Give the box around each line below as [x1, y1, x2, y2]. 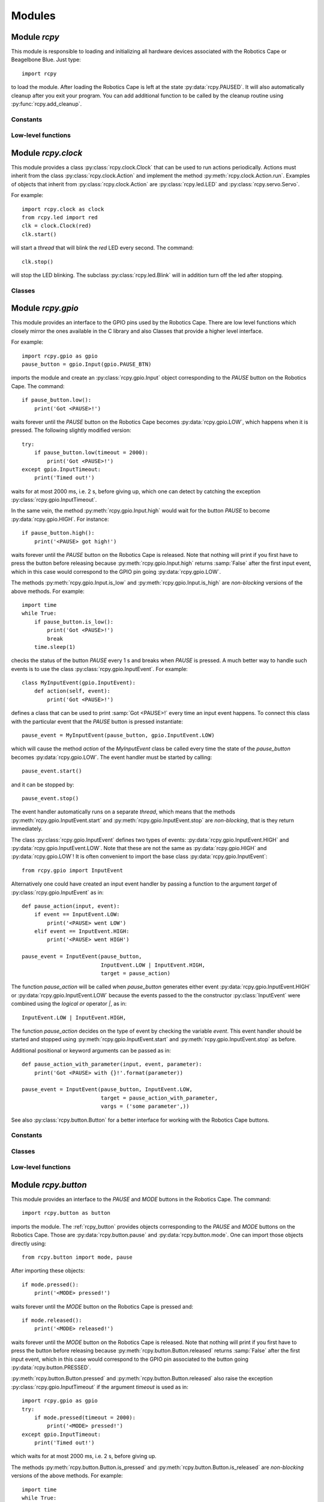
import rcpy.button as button [22, 1209, 111, 1217]
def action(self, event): [34, 688, 111, 695]
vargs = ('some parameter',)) [100, 1103, 190, 1110]
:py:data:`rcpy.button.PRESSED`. [11, 1364, 91, 1371]
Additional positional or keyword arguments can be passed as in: [11, 1047, 171, 1054]
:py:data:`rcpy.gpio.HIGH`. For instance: [11, 515, 109, 523]
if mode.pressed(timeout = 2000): [34, 1414, 136, 1421]
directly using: [11, 1239, 46, 1247]
